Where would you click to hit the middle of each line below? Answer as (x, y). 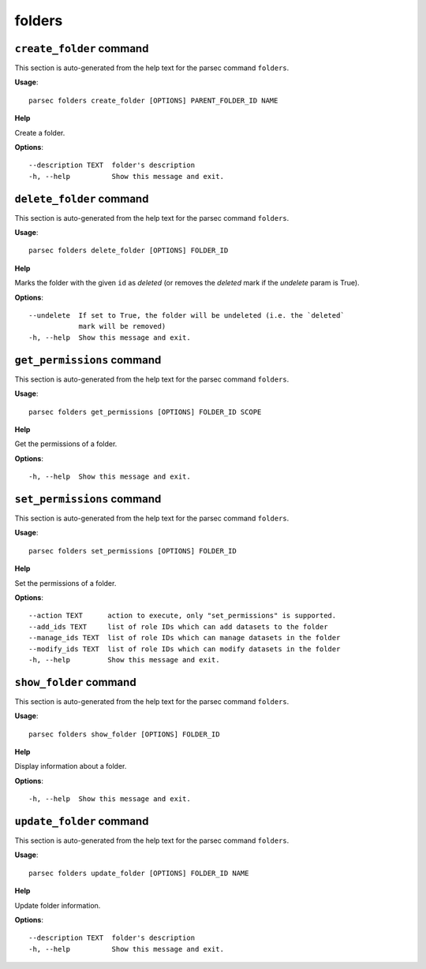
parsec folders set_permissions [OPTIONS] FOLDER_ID (133, 551)
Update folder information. (58, 905)
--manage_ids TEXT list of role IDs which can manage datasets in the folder (185, 638)
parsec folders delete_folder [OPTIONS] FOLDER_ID (129, 251)
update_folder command (82, 821)
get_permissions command (88, 360)
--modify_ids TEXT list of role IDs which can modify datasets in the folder (185, 649)
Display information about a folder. (71, 766)
